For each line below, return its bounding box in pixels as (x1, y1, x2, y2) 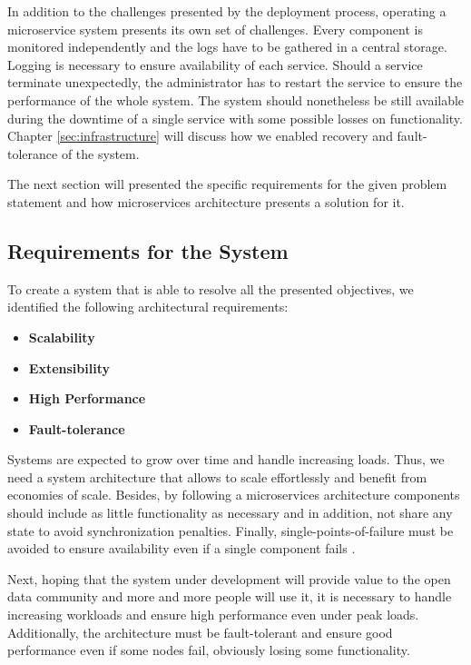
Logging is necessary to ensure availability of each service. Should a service (7, 55, 423, 74)
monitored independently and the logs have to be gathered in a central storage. (7, 37, 447, 56)
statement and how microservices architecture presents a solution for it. (7, 192, 405, 211)
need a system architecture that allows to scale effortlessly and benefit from (7, 467, 427, 486)
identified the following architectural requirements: (7, 297, 289, 316)
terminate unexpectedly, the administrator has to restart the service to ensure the (7, 73, 463, 92)
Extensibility (28, 358, 110, 377)
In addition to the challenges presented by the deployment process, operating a (7, 2, 446, 20)
